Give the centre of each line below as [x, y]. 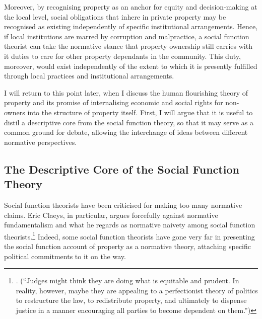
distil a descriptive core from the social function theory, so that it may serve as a [129, 122]
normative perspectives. [41, 142]
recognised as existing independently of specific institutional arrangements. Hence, [131, 26]
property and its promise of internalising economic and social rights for [114, 102]
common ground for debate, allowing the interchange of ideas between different [126, 132]
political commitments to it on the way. [65, 256]
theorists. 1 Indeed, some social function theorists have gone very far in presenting [129, 235]
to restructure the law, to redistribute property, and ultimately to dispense [131, 300]
